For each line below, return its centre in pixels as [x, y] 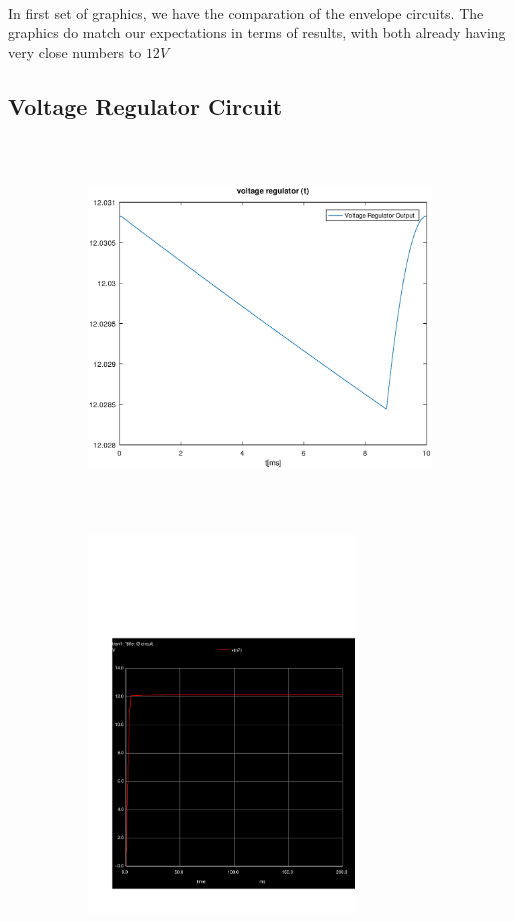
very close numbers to [75, 51]
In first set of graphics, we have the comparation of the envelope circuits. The [246, 12]
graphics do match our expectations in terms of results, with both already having [257, 32]
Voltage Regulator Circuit [145, 105]
